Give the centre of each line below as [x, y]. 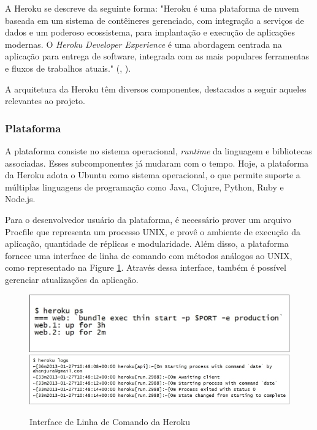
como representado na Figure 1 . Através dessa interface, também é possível [146, 267]
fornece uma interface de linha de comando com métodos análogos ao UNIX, [149, 255]
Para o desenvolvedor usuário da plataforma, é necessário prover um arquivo [148, 219]
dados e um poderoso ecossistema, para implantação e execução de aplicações [150, 32]
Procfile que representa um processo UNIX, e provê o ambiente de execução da [153, 231]
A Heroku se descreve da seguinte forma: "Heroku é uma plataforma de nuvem [152, 8]
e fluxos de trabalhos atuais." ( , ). [68, 68]
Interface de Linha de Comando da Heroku [110, 421]
